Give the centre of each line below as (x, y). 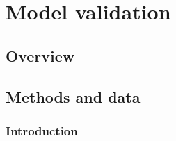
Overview (40, 55)
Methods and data (73, 96)
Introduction (42, 130)
